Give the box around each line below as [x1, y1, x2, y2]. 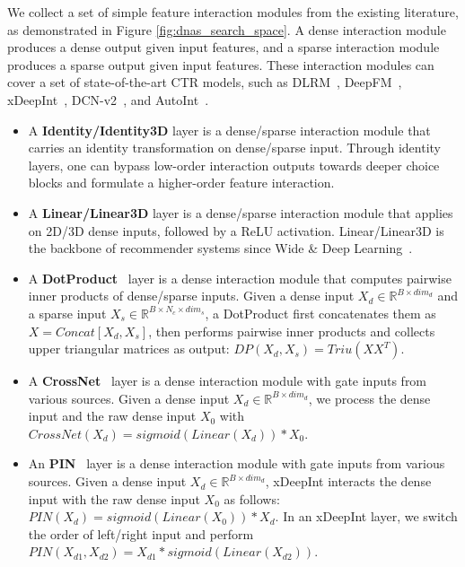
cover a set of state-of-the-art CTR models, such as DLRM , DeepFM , [7, 73, 402, 92]
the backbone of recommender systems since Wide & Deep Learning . [28, 239, 413, 257]
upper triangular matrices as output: [28, 339, 230, 358]
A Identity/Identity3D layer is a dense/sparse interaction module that [28, 120, 431, 139]
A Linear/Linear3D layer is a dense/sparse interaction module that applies [28, 203, 453, 222]
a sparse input [28, 303, 107, 322]
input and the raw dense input [28, 406, 197, 425]
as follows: [224, 489, 280, 508]
